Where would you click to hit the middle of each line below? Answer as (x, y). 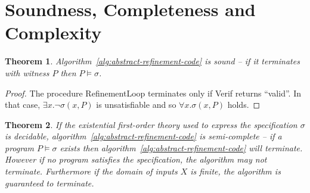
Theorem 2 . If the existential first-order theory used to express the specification (151, 124)
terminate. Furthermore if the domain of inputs (91, 171)
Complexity (53, 32)
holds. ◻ (244, 105)
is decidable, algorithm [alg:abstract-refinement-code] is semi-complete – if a (143, 136)
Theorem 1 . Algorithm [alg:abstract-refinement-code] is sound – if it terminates (152, 61)
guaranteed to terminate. (49, 183)
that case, (23, 105)
